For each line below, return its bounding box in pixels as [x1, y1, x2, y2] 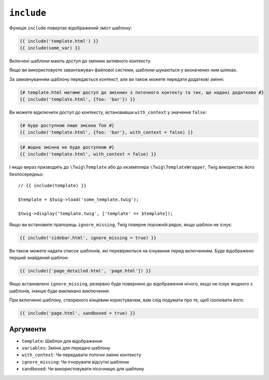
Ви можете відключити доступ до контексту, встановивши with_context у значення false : [9, 110, 207, 116]
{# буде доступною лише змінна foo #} [19, 123, 115, 128]
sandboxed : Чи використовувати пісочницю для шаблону [21, 366, 144, 372]
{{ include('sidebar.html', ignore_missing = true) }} [19, 235, 156, 241]
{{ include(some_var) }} [19, 45, 81, 51]
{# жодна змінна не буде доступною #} [19, 144, 115, 150]
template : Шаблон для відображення [21, 338, 103, 344]
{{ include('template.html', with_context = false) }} [19, 151, 156, 157]
